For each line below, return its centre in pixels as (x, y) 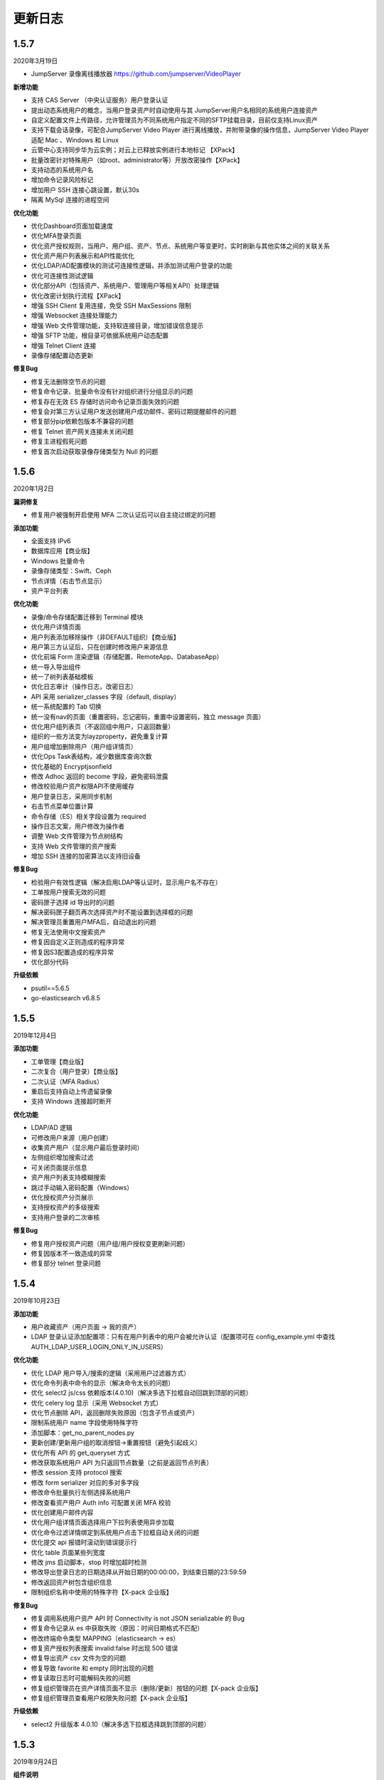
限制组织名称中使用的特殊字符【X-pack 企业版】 (102, 1592)
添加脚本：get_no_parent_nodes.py (83, 1433)
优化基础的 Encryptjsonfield (71, 766)
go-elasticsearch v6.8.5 (66, 998)
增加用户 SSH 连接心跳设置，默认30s (85, 189)
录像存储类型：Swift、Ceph (71, 571)
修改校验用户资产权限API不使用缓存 (83, 786)
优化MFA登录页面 (56, 236)
